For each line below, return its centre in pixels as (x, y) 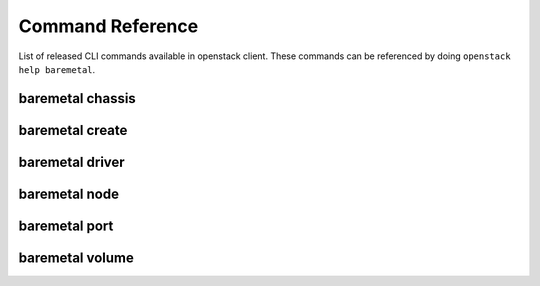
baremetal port (66, 225)
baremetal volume (76, 257)
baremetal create (73, 130)
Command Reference (108, 26)
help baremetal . (57, 69)
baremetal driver (71, 161)
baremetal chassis (77, 98)
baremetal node (69, 193)
